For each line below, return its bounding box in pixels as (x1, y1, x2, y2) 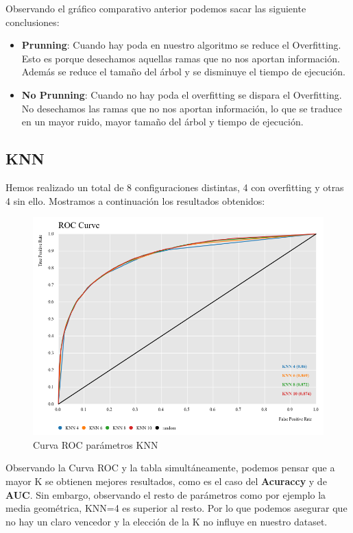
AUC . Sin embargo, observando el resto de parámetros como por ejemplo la (5, 487, 326, 501)
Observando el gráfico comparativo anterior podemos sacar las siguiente (5, 1, 306, 15)
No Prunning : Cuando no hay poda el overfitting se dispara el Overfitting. (21, 87, 342, 101)
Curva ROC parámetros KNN (33, 437, 158, 451)
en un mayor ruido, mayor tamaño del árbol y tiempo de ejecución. (21, 114, 304, 129)
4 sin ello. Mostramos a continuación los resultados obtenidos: (5, 193, 265, 208)
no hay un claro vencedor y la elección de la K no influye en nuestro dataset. (5, 514, 328, 528)
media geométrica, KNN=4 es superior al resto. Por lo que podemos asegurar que (5, 501, 348, 515)
